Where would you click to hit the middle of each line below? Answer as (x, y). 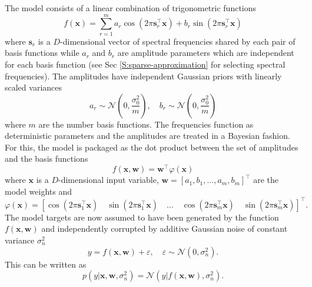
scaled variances (34, 87)
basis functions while (42, 53)
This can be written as (46, 264)
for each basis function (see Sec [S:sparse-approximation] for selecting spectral (145, 64)
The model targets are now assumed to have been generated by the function (142, 217)
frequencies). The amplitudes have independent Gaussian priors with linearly (143, 76)
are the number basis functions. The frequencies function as (146, 124)
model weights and (39, 191)
